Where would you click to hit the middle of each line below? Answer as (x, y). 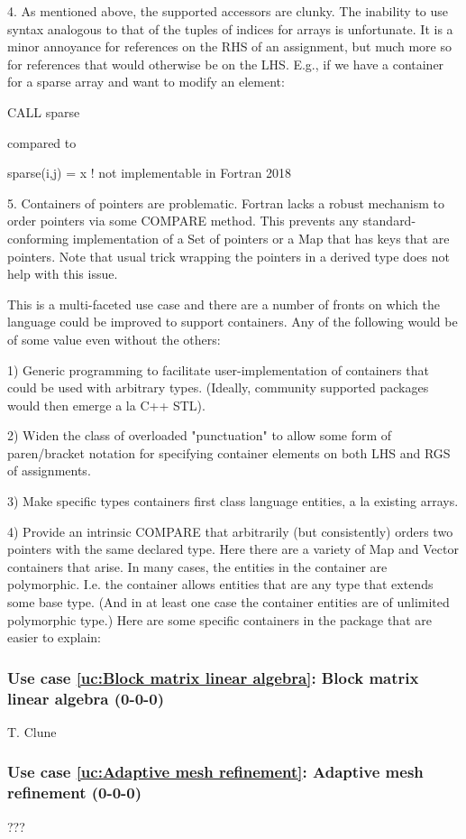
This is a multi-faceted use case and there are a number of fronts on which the (224, 304)
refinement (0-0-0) (75, 793)
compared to (42, 142)
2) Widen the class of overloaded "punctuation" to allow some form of (200, 435)
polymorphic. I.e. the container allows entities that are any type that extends (220, 584)
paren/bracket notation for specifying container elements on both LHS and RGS (229, 452)
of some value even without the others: (114, 339)
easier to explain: (54, 637)
